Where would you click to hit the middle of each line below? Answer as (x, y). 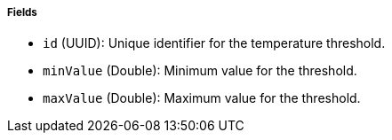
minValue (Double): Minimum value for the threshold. (200, 71)
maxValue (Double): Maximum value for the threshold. (202, 98)
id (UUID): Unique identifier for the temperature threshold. (214, 43)
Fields (22, 12)
